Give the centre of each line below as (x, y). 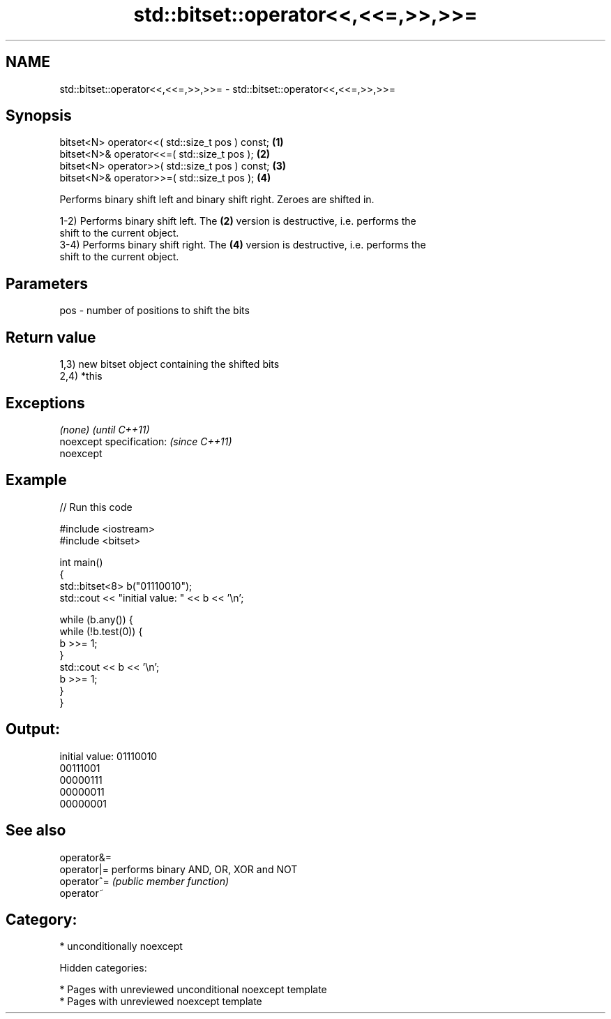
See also (36, 831)
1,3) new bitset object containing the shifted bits (169, 364)
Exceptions (45, 403)
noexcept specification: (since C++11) (146, 441)
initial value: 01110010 (108, 756)
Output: (33, 729)
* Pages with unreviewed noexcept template (161, 1002)
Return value (51, 337)
